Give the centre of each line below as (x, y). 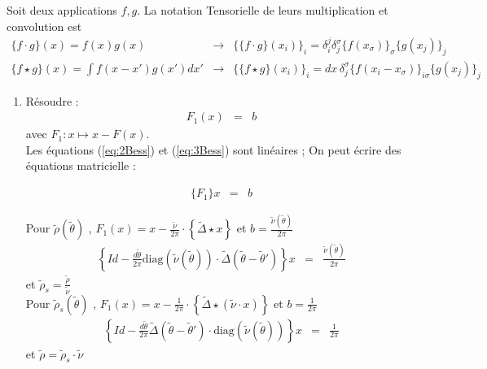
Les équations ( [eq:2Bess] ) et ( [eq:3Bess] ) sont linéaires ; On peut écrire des (213, 149)
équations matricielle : (81, 165)
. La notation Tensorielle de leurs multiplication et (263, 10)
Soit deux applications (62, 10)
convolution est (44, 26)
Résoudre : (52, 100)
